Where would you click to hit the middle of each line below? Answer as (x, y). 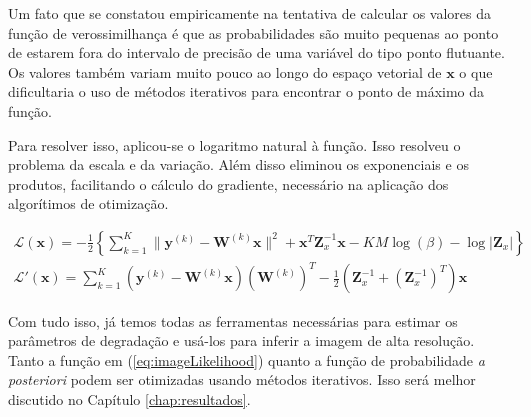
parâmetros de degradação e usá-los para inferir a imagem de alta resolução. (241, 340)
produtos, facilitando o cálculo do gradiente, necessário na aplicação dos (228, 183)
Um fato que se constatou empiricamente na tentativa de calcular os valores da (249, 13)
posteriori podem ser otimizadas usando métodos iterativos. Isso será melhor (242, 379)
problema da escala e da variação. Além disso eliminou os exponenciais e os (238, 164)
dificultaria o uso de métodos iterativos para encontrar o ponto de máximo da (246, 91)
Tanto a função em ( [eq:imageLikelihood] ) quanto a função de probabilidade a (246, 359)
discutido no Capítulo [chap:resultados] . (129, 398)
